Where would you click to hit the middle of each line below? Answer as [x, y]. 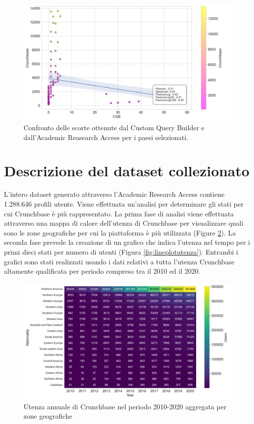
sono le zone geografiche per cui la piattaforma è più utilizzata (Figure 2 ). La [120, 232]
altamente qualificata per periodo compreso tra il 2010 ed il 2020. [102, 271]
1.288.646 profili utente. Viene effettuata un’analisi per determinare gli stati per [124, 204]
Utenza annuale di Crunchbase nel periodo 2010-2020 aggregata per [125, 406]
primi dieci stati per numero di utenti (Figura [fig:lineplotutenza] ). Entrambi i [121, 251]
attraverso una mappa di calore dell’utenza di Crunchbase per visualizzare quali [124, 223]
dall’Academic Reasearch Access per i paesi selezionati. [106, 137]
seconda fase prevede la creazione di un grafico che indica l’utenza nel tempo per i [127, 242]
